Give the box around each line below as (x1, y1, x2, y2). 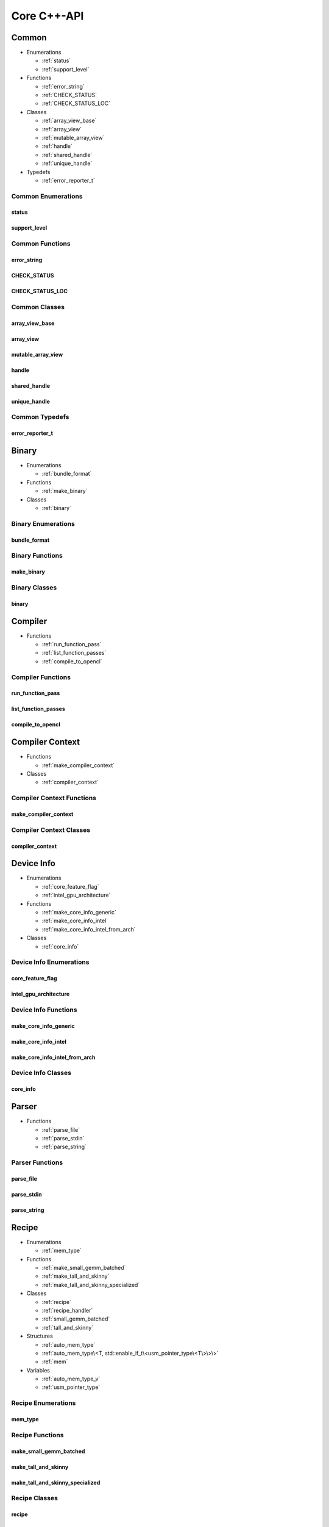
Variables (26, 1366, 50, 1374)
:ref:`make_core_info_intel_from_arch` (41, 925, 136, 933)
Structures (26, 1332, 53, 1340)
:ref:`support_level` (41, 65, 90, 73)
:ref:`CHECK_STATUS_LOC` (41, 100, 111, 107)
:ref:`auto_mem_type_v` (41, 1375, 101, 1383)
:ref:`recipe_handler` (41, 1307, 93, 1314)
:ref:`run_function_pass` (41, 641, 102, 648)
